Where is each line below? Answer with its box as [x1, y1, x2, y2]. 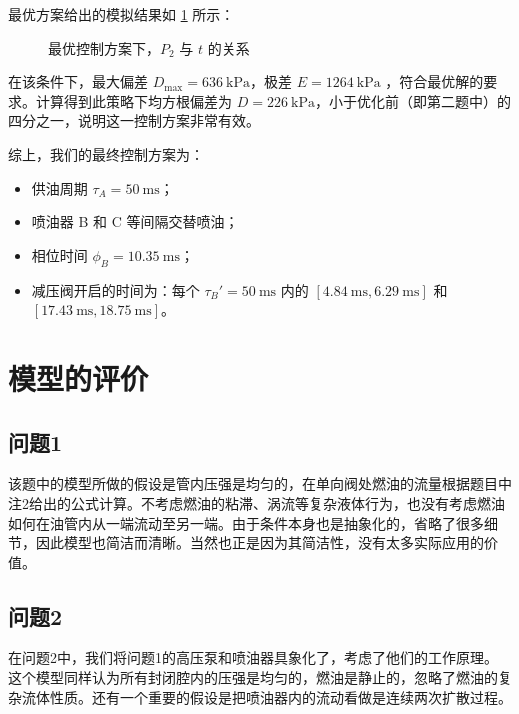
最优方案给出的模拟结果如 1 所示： [8, 4, 235, 24]
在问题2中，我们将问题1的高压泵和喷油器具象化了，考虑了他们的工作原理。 [8, 647, 498, 668]
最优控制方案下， [48, 37, 160, 58]
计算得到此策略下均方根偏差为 [35, 90, 232, 111]
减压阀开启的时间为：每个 [31, 279, 200, 300]
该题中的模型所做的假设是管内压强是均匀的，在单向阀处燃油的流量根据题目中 [8, 473, 512, 494]
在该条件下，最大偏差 [8, 71, 148, 92]
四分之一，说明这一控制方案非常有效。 [8, 110, 260, 131]
